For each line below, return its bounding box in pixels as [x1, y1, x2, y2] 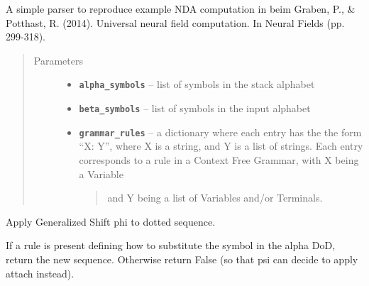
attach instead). [6, 265, 75, 280]
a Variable [79, 166, 123, 181]
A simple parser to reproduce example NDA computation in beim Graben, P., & [6, 1, 356, 16]
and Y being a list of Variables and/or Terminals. [107, 190, 323, 205]
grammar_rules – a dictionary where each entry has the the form [79, 124, 362, 139]
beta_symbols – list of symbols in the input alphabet [79, 101, 311, 116]
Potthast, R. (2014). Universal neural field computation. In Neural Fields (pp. [6, 15, 345, 30]
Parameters [33, 53, 83, 67]
